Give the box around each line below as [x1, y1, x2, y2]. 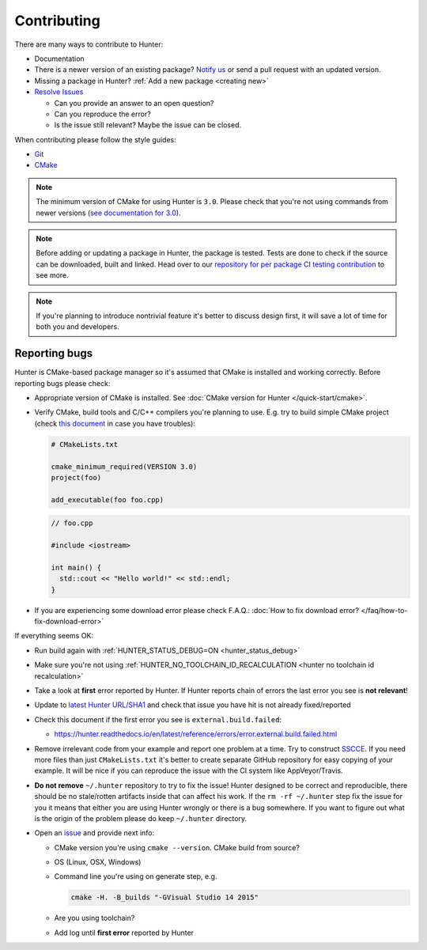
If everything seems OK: [14, 631, 94, 641]
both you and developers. [36, 322, 120, 331]
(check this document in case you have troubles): [34, 418, 195, 428]
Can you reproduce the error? [54, 109, 152, 119]
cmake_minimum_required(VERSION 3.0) [51, 462, 198, 471]
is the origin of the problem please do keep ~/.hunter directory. [34, 813, 248, 823]
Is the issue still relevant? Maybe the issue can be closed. [54, 120, 241, 130]
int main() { [51, 562, 102, 572]
